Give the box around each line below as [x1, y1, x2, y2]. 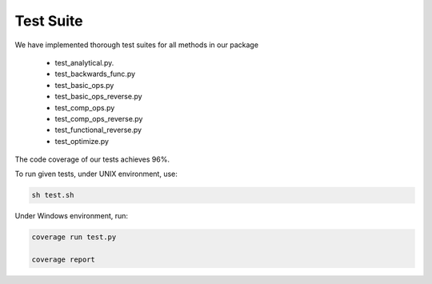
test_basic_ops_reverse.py [54, 92, 143, 102]
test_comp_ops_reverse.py [54, 114, 143, 123]
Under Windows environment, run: [14, 211, 128, 221]
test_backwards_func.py [54, 69, 136, 79]
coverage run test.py [31, 233, 117, 242]
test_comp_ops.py [54, 102, 115, 112]
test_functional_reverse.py [54, 125, 142, 135]
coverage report [31, 255, 96, 264]
